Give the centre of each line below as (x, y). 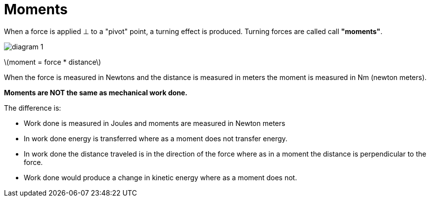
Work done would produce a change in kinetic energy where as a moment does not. (161, 177)
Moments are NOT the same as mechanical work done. (96, 92)
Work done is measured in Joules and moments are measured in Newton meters (155, 123)
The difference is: (33, 108)
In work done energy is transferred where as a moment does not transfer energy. (156, 138)
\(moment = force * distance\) (53, 62)
